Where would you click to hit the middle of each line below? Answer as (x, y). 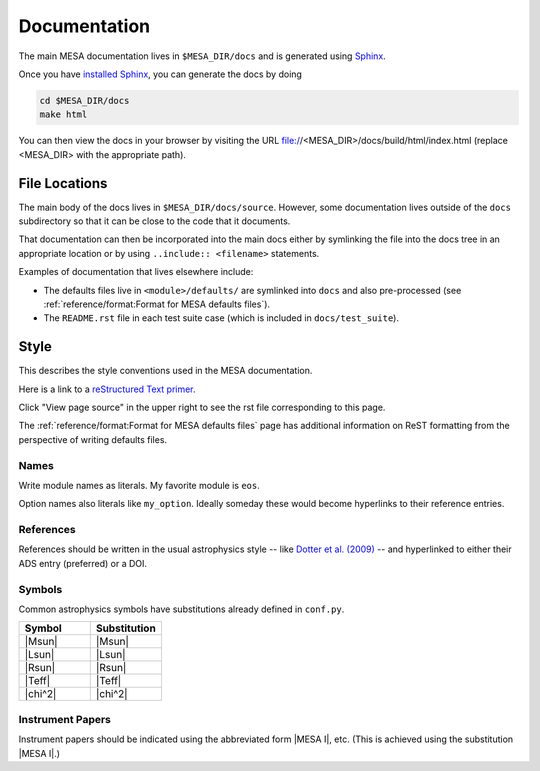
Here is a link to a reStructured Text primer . (107, 389)
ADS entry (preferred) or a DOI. (83, 563)
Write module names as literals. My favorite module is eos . (139, 485)
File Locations (63, 183)
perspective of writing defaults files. (93, 439)
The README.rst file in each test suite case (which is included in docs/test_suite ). (221, 318)
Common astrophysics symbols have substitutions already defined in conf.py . (181, 609)
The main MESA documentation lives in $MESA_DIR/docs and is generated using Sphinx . (202, 56)
